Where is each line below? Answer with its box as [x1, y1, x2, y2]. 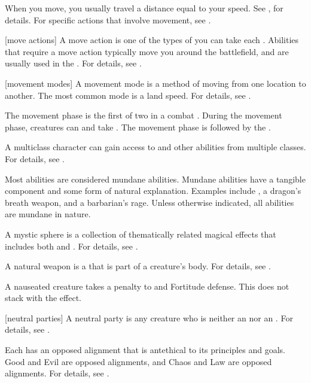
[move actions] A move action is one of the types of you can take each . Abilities [5, 34, 299, 46]
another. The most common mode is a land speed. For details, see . [5, 89, 251, 101]
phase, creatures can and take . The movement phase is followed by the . [5, 120, 271, 133]
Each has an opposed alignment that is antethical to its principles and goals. [5, 344, 285, 356]
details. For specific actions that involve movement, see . [5, 13, 211, 26]
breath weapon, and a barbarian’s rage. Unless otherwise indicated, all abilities [5, 196, 294, 208]
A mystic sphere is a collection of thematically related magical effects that [5, 227, 276, 240]
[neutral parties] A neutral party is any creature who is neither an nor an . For [5, 311, 293, 324]
